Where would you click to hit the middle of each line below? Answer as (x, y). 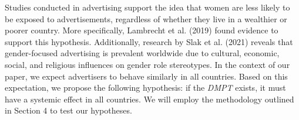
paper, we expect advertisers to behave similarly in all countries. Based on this (146, 76)
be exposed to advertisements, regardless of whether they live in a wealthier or (146, 18)
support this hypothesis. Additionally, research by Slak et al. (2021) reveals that (149, 41)
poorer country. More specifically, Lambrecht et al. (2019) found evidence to (142, 30)
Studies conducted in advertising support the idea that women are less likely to (147, 7)
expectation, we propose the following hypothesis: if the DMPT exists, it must (145, 88)
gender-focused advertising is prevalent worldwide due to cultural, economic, (142, 53)
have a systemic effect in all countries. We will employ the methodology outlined (149, 99)
